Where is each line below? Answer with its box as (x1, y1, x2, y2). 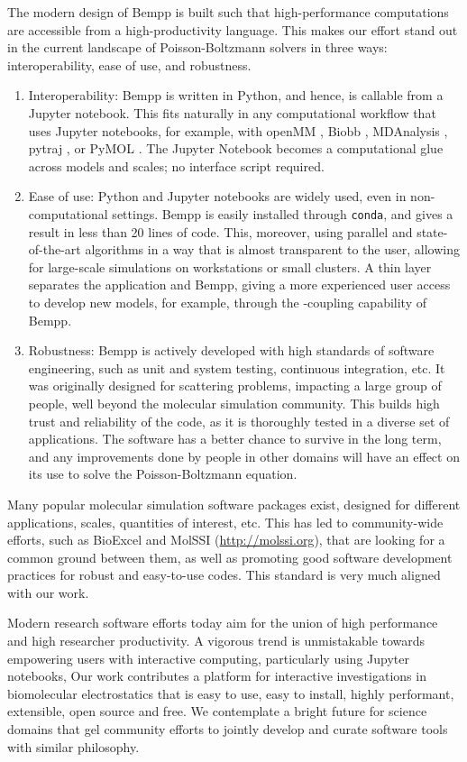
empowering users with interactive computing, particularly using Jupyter (7, 648, 409, 667)
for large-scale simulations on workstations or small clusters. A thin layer (28, 257, 432, 276)
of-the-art (28, 240, 81, 259)
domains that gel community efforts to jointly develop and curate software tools (7, 720, 448, 739)
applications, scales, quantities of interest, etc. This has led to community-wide (7, 512, 444, 531)
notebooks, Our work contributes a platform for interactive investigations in (7, 666, 426, 685)
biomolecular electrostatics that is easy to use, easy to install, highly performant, (7, 684, 454, 702)
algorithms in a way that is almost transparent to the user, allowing (85, 240, 460, 259)
